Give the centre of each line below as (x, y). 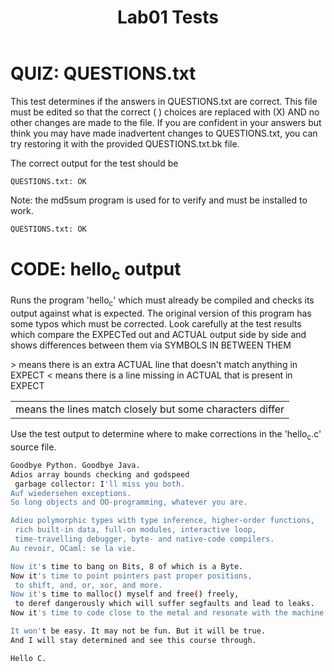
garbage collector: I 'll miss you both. (100, 484)
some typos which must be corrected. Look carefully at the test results (156, 324)
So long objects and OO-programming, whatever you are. (129, 502)
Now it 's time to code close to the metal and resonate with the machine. (169, 613)
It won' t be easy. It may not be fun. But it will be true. (138, 631)
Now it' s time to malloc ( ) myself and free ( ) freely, (125, 594)
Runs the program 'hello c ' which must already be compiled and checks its (162, 301)
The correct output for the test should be (94, 163)
